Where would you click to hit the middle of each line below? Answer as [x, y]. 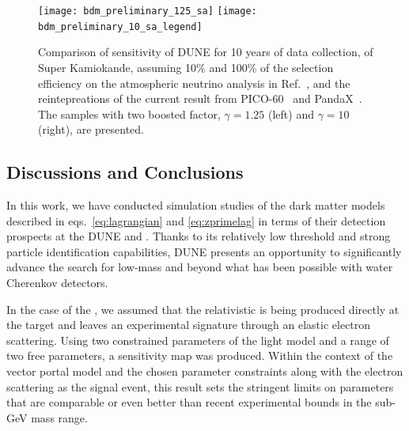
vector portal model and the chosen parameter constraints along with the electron [205, 371]
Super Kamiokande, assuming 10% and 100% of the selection [186, 67]
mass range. [59, 417]
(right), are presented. [91, 129]
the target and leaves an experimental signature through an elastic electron [189, 325]
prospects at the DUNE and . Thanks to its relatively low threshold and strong [199, 236]
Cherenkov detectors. [57, 283]
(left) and [291, 113]
